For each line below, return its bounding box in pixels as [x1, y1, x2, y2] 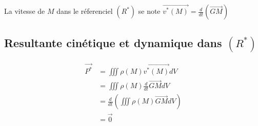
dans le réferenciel [56, 6, 113, 16]
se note [138, 6, 161, 16]
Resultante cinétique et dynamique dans [4, 34, 222, 50]
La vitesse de [4, 6, 45, 16]
